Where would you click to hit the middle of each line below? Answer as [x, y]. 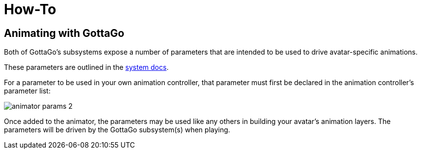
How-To [30, 9]
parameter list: [27, 91]
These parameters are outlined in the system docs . [86, 67]
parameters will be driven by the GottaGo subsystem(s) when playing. [117, 130]
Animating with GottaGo [64, 33]
